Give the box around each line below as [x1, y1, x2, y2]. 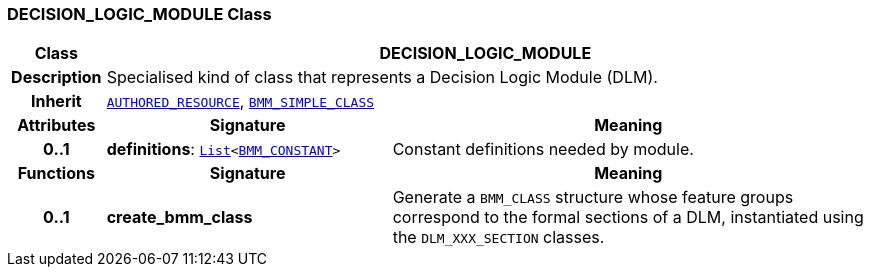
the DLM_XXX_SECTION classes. [392, 227, 605, 248]
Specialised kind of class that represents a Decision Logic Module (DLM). [106, 67, 658, 88]
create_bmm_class [106, 207, 253, 228]
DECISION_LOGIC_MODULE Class [7, 4, 272, 24]
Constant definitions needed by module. [392, 139, 694, 160]
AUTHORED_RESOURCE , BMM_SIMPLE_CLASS [106, 91, 375, 112]
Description [11, 67, 102, 88]
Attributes [17, 115, 96, 136]
